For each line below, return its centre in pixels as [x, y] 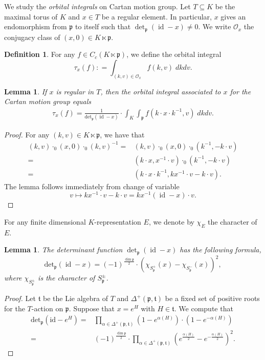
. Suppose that [92, 308]
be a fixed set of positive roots [212, 298]
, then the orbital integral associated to [161, 91]
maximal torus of [31, 16]
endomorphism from [36, 26]
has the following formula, [220, 249]
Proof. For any [27, 134]
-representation [118, 222]
